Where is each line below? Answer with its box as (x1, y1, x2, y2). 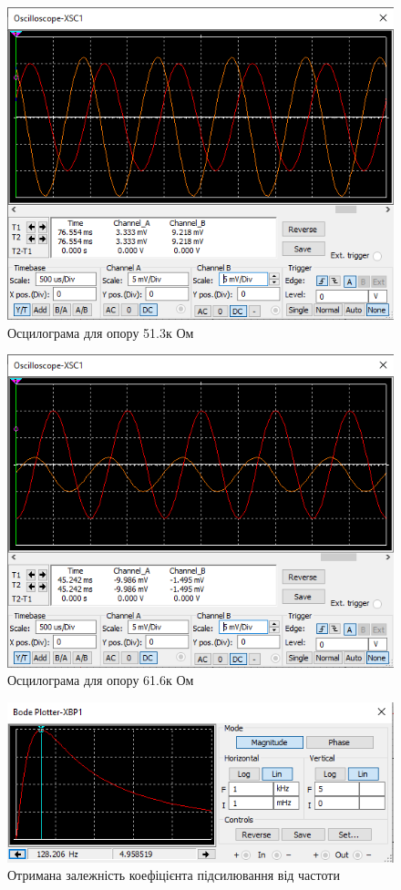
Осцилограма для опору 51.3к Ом (7, 322, 194, 342)
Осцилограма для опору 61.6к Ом (7, 670, 194, 690)
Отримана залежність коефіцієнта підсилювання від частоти (7, 865, 340, 885)
